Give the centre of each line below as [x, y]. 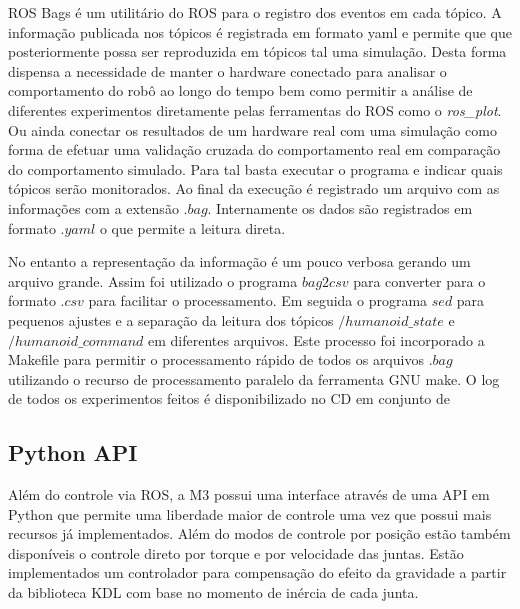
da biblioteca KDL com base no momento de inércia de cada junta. [213, 592]
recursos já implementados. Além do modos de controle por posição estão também [259, 533]
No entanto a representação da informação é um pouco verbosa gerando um [239, 261]
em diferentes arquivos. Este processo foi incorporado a [316, 339]
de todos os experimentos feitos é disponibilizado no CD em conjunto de [229, 398]
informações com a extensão [93, 207]
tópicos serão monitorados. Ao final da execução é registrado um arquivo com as [254, 188]
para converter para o [419, 280]
